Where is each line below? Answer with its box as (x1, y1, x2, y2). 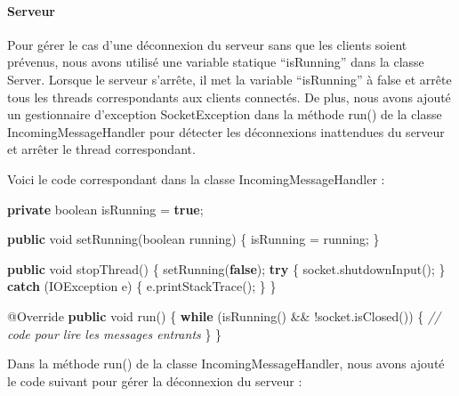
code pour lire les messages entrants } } (7, 324, 222, 343)
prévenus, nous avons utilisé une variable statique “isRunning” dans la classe (7, 53, 424, 71)
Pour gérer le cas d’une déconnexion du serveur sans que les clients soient (7, 35, 407, 53)
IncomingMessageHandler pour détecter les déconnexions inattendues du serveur (7, 122, 445, 141)
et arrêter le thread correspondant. (7, 140, 196, 158)
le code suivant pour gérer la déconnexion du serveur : (7, 371, 302, 390)
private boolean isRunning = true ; (7, 199, 204, 218)
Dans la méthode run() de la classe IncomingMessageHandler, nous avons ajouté (7, 354, 445, 373)
